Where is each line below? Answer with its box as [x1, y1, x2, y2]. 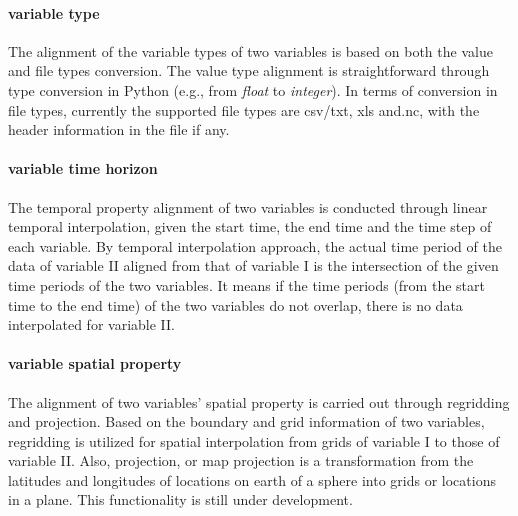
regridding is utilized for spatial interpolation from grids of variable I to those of [8, 430, 500, 451]
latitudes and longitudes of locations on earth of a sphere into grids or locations [8, 469, 496, 490]
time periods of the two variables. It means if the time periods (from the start [8, 274, 485, 295]
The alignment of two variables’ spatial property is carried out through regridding [8, 391, 510, 412]
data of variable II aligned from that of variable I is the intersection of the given [8, 255, 499, 276]
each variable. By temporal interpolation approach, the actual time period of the [8, 235, 502, 256]
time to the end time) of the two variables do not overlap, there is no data [8, 294, 463, 315]
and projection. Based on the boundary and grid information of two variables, [8, 411, 485, 432]
